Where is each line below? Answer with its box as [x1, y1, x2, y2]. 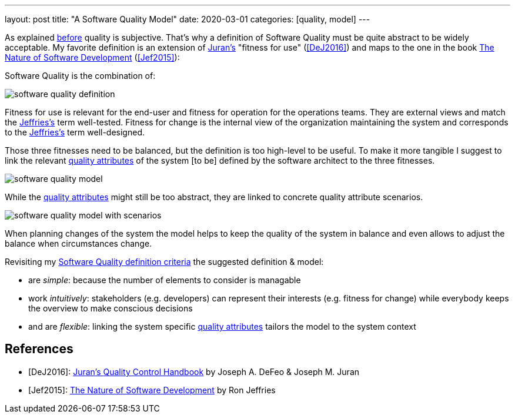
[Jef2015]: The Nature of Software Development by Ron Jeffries [28, 384, 276, 395]
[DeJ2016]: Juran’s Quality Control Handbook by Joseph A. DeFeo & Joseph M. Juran [28, 366, 360, 377]
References [5, 341, 73, 357]
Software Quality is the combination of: [5, 71, 156, 81]
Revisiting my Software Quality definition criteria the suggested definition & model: [5, 257, 324, 267]
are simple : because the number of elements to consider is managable [28, 275, 301, 285]
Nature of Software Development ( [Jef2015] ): [5, 52, 180, 62]
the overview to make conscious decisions [28, 303, 193, 313]
